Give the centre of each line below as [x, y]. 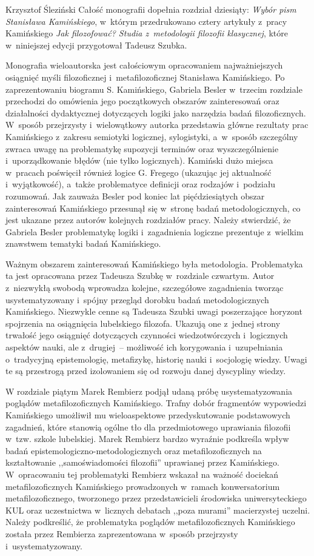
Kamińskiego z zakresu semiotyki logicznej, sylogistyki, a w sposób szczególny [152, 136]
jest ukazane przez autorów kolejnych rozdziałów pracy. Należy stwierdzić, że [148, 220]
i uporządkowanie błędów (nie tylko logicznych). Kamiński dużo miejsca [139, 160]
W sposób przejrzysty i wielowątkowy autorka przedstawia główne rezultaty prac [157, 125]
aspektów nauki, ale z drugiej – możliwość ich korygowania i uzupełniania [144, 347]
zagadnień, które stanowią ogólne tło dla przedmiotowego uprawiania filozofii [148, 427]
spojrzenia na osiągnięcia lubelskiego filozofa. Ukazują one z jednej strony [143, 323]
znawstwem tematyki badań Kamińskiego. [83, 243]
